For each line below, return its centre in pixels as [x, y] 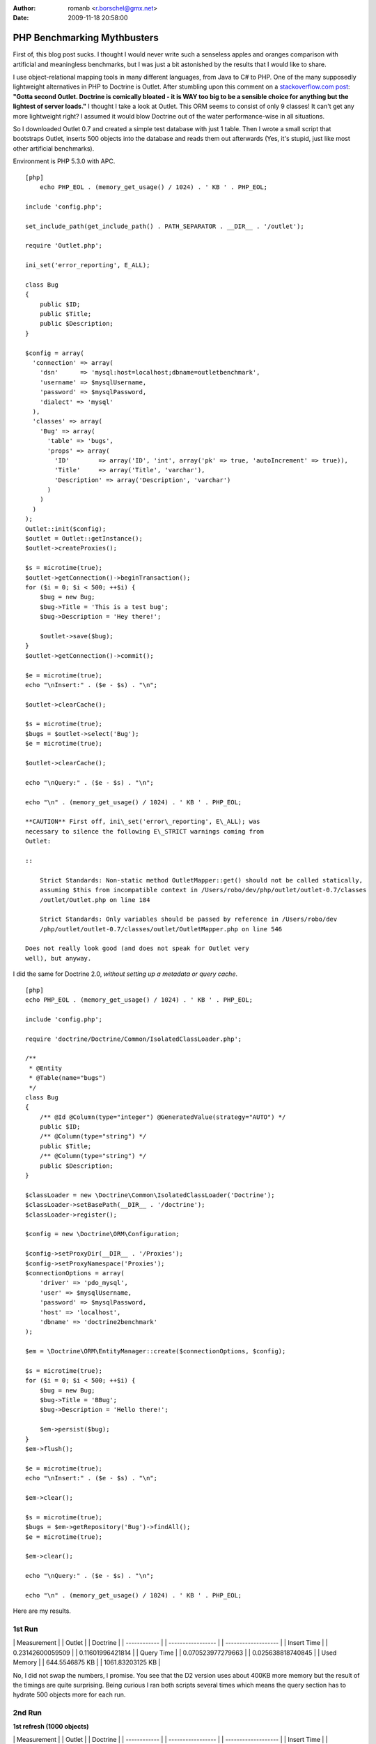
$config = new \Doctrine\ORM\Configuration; [103, 1234]
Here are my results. [42, 1611]
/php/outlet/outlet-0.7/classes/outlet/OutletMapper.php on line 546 [161, 929]
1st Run [25, 1629]
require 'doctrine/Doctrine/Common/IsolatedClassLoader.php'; [134, 1039]
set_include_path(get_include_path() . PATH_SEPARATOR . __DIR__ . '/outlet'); [165, 226]
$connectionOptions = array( [75, 1273]
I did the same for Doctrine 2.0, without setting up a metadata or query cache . [125, 974]
